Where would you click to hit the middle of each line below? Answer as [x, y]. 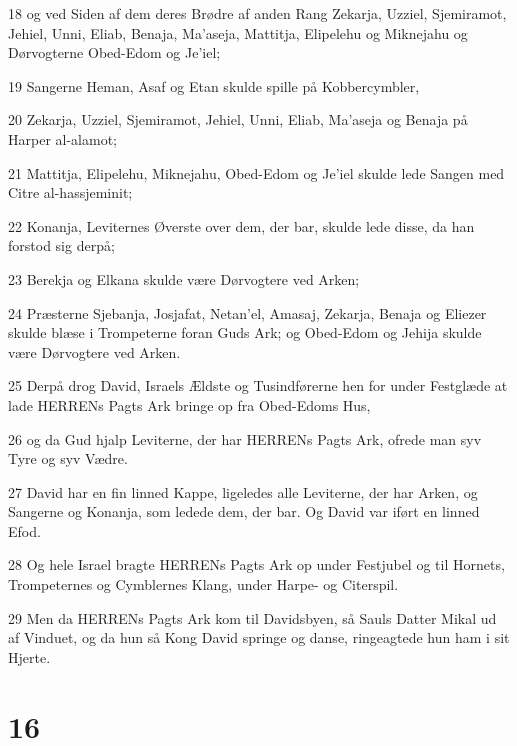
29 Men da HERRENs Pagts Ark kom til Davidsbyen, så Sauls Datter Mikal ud [252, 617]
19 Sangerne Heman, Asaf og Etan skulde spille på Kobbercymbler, [214, 85]
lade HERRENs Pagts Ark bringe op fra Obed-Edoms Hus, [189, 404]
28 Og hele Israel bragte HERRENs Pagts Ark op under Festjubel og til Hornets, [256, 564]
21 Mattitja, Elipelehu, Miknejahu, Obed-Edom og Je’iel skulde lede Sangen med [256, 172]
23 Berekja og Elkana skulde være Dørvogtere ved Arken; [184, 278]
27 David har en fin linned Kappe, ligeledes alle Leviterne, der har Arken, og [243, 491]
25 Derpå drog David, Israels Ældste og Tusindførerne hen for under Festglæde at [258, 385]
